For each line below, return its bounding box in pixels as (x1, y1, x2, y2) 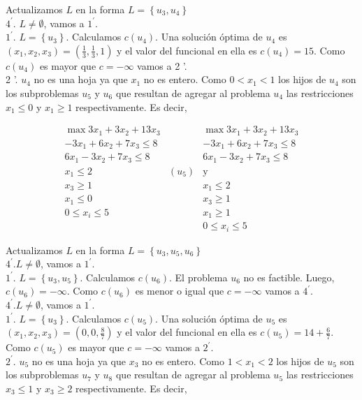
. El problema (169, 269, 228, 284)
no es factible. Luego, (243, 269, 335, 284)
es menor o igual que (135, 283, 224, 298)
